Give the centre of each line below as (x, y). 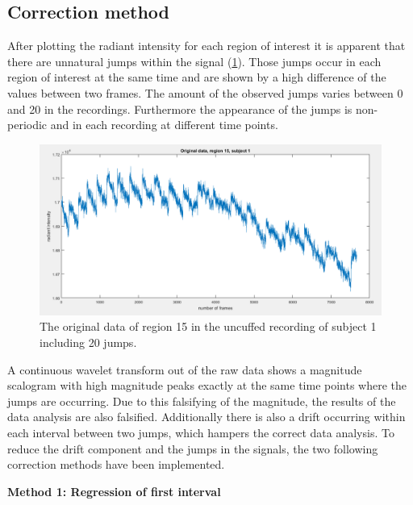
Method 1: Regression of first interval (114, 491)
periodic (27, 125)
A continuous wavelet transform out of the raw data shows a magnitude (185, 369)
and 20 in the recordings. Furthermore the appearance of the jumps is (180, 109)
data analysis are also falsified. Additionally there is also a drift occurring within (206, 417)
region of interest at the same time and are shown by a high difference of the (197, 77)
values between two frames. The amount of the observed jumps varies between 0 (205, 92)
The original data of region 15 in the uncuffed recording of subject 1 (208, 326)
